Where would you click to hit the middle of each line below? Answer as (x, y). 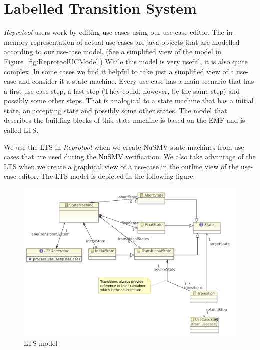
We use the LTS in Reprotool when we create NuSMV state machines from (118, 147)
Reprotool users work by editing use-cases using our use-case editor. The (114, 32)
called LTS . (21, 130)
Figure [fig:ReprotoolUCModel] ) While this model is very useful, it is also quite (126, 61)
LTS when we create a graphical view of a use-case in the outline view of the (121, 166)
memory (16, 42)
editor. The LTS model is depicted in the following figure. (107, 176)
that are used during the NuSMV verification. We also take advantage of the (139, 157)
